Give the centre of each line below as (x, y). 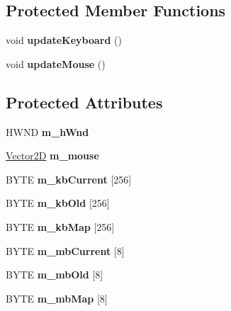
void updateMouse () (56, 63)
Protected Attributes (84, 102)
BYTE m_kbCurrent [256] (69, 179)
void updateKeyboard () (64, 40)
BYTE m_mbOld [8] (55, 275)
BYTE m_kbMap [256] (60, 226)
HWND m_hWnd (47, 131)
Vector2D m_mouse (52, 155)
